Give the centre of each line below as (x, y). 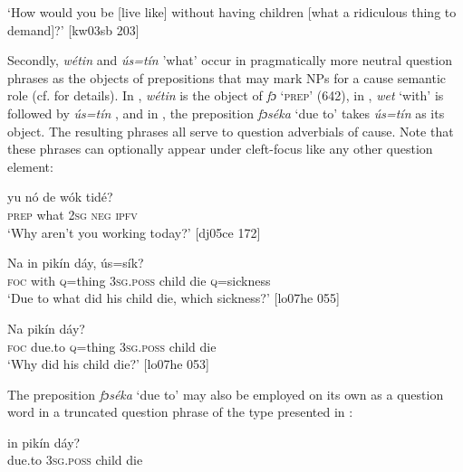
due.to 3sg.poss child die (75, 460)
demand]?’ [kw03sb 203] (73, 29)
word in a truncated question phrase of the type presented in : (180, 412)
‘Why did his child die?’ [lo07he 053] (108, 364)
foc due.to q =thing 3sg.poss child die (112, 346)
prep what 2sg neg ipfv (72, 214)
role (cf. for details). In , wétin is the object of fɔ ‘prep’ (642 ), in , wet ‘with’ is (226, 95)
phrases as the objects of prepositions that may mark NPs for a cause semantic (227, 77)
